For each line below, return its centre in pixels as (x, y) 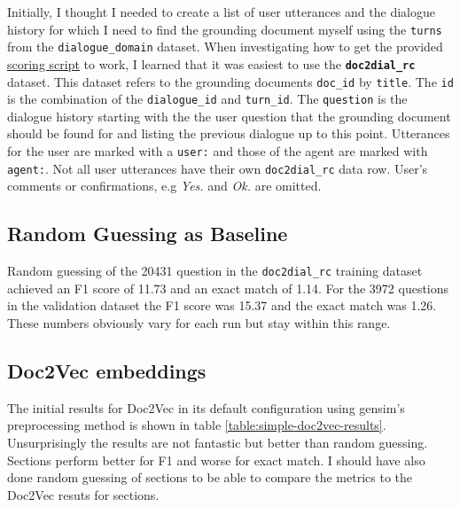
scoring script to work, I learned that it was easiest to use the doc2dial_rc (211, 63)
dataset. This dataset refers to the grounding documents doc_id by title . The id (230, 81)
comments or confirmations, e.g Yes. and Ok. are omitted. (164, 186)
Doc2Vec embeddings (107, 370)
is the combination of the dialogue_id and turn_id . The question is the (207, 99)
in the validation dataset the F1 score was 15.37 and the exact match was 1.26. (222, 305)
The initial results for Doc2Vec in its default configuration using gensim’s (206, 407)
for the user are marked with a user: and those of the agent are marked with (218, 151)
